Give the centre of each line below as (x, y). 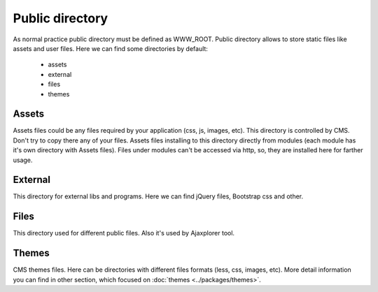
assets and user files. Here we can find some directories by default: (110, 48)
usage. (23, 160)
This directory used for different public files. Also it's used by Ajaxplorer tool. (124, 233)
